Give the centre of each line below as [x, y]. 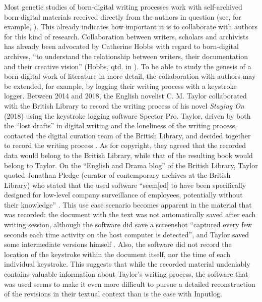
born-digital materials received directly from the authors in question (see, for [123, 16]
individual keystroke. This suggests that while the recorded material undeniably [127, 264]
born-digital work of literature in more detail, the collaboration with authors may [130, 76]
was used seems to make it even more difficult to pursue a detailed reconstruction [130, 284]
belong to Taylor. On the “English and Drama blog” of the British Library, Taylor [131, 165]
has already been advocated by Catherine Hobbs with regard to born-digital [121, 46]
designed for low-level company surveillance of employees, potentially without [123, 195]
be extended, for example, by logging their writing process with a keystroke [120, 86]
